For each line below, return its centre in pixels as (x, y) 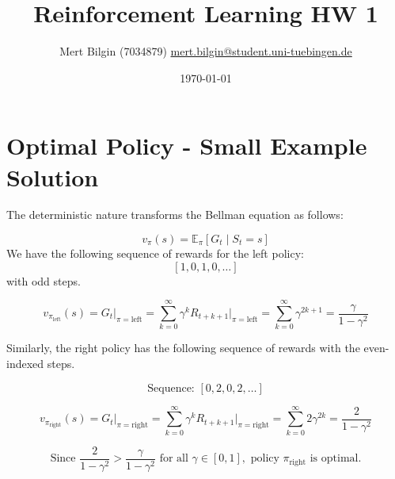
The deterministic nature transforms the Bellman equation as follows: (175, 215)
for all (174, 459)
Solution (53, 176)
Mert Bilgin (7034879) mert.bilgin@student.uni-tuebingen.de (206, 51)
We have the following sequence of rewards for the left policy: (155, 253)
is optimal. (336, 459)
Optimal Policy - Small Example (187, 146)
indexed (25, 363)
